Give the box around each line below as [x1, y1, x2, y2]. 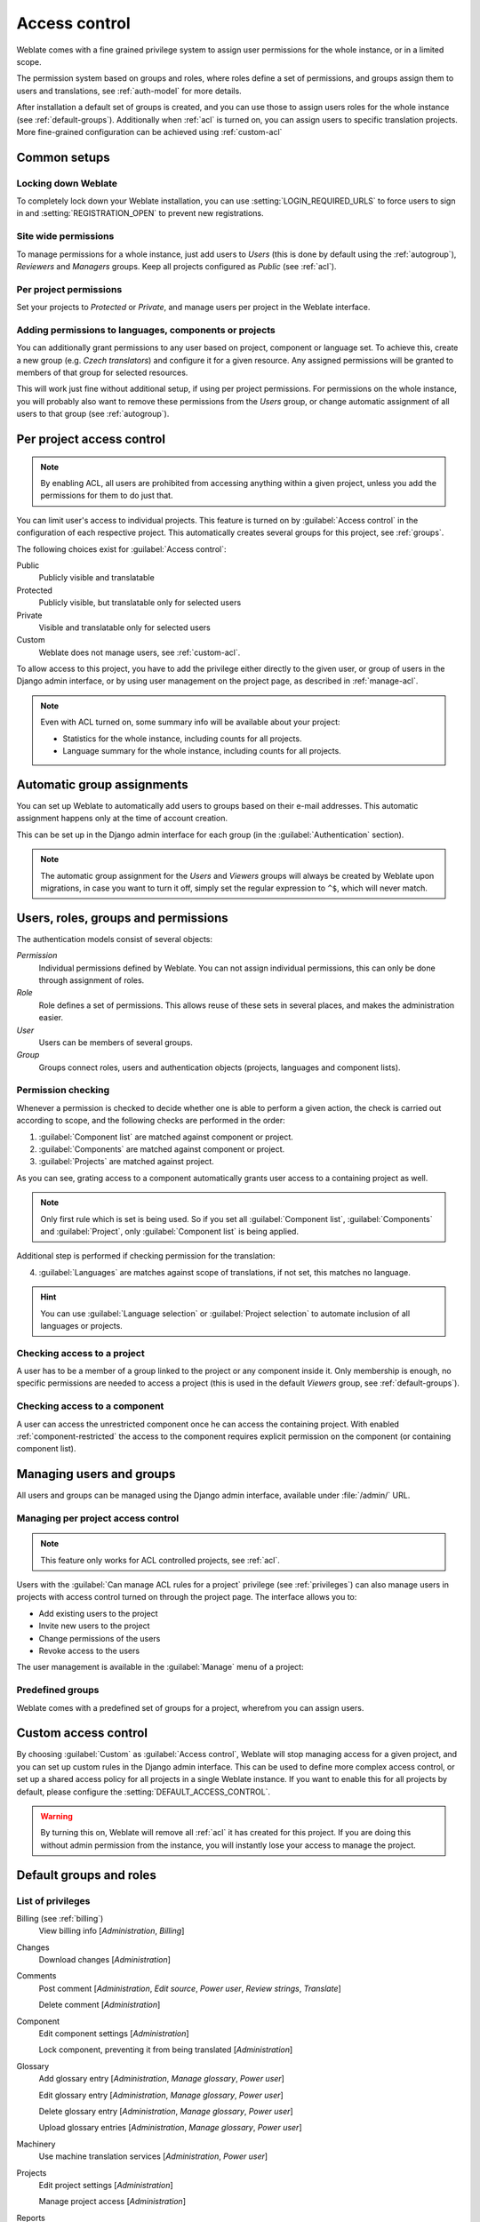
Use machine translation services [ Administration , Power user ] [38, 2151, 268, 2162]
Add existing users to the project [38, 1608, 159, 1619]
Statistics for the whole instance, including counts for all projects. [62, 733, 302, 744]
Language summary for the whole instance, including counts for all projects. [62, 746, 341, 756]
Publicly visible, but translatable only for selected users [38, 597, 242, 608]
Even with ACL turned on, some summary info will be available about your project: [40, 716, 341, 728]
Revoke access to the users [38, 1645, 140, 1656]
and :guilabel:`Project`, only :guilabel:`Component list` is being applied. [40, 1226, 300, 1236]
